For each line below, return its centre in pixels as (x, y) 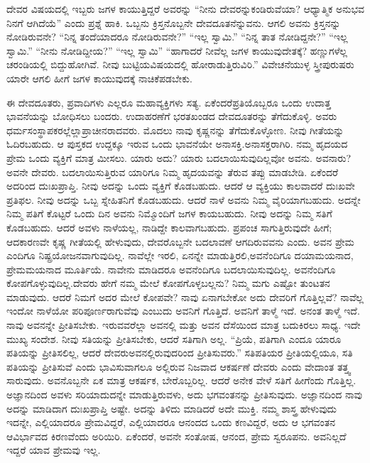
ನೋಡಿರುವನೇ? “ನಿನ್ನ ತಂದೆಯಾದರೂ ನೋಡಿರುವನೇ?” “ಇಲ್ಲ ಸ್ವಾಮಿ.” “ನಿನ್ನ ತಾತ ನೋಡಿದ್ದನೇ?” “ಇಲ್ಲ (177, 37)
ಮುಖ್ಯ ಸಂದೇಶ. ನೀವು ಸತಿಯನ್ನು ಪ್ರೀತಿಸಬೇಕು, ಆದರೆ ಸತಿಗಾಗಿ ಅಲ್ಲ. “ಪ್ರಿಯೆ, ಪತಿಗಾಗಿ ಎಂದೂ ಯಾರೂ (174, 338)
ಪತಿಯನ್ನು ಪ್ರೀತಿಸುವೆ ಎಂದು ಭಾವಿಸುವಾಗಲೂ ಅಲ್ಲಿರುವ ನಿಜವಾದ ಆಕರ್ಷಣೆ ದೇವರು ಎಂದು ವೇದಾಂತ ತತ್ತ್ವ (179, 366)
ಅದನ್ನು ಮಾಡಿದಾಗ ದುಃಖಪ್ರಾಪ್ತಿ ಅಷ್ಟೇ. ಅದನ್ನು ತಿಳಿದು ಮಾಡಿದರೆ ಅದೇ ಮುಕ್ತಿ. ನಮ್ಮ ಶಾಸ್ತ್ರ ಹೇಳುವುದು (172, 408)
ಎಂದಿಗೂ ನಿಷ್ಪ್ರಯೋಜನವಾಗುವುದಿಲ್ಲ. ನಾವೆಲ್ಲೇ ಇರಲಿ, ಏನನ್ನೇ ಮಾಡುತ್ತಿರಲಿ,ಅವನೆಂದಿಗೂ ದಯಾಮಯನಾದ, (180, 255)
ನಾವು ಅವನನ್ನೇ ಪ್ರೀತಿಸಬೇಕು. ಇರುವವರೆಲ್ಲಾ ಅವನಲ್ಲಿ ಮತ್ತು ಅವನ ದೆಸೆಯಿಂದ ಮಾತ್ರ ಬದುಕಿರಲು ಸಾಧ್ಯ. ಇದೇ (184, 325)
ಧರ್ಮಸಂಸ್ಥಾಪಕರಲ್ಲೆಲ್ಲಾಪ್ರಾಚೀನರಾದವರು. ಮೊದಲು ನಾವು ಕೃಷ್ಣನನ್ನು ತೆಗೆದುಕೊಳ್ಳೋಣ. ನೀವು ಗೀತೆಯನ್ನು (175, 130)
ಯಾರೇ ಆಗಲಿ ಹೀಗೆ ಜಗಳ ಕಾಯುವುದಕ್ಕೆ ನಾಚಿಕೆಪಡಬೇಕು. (99, 78)
